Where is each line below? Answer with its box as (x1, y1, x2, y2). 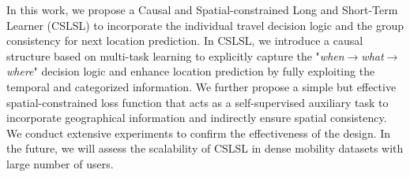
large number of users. (6, 155, 114, 171)
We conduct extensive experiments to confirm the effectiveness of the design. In (6, 124, 391, 141)
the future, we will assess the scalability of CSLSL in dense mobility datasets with (6, 140, 404, 157)
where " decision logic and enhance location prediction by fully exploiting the (6, 63, 375, 79)
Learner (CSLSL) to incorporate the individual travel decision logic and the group (6, 17, 404, 33)
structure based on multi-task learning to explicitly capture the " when (6, 47, 344, 64)
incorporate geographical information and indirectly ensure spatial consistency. (6, 109, 387, 126)
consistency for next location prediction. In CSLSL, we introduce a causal (6, 32, 363, 49)
